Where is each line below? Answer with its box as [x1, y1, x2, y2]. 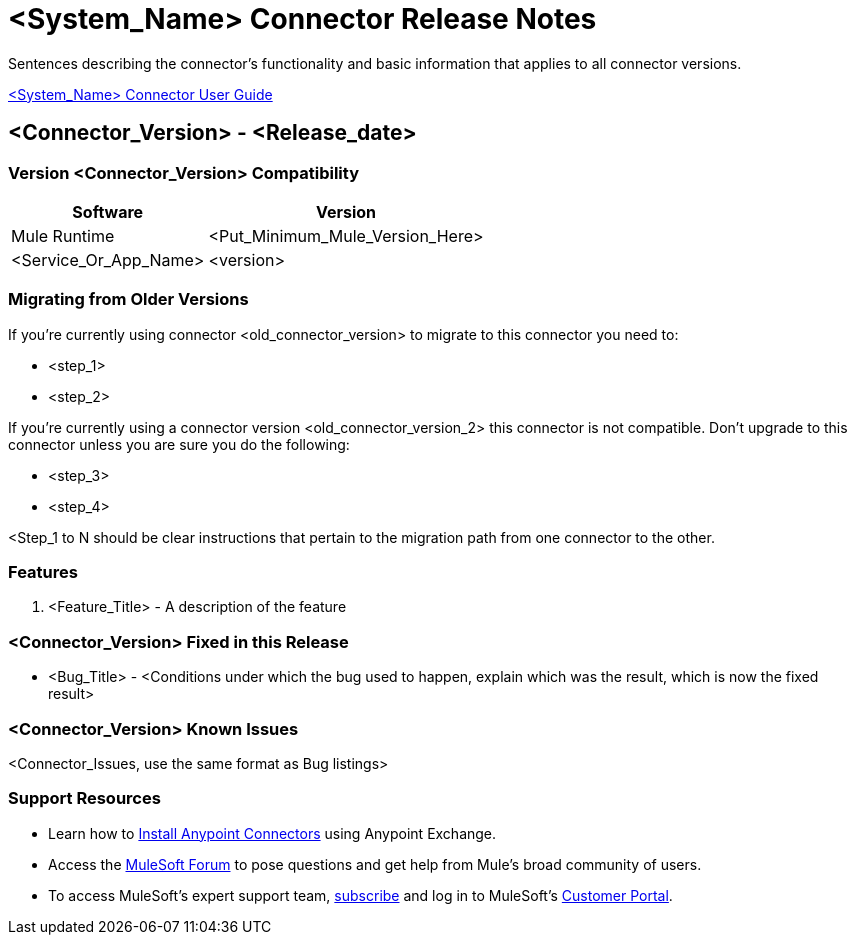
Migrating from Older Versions [8, 289, 249, 310]
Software [72, 201, 144, 222]
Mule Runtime [11, 225, 115, 246]
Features [8, 562, 78, 583]
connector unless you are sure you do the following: [8, 435, 350, 453]
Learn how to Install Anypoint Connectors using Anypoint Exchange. [48, 824, 497, 842]
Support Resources [8, 788, 161, 809]
